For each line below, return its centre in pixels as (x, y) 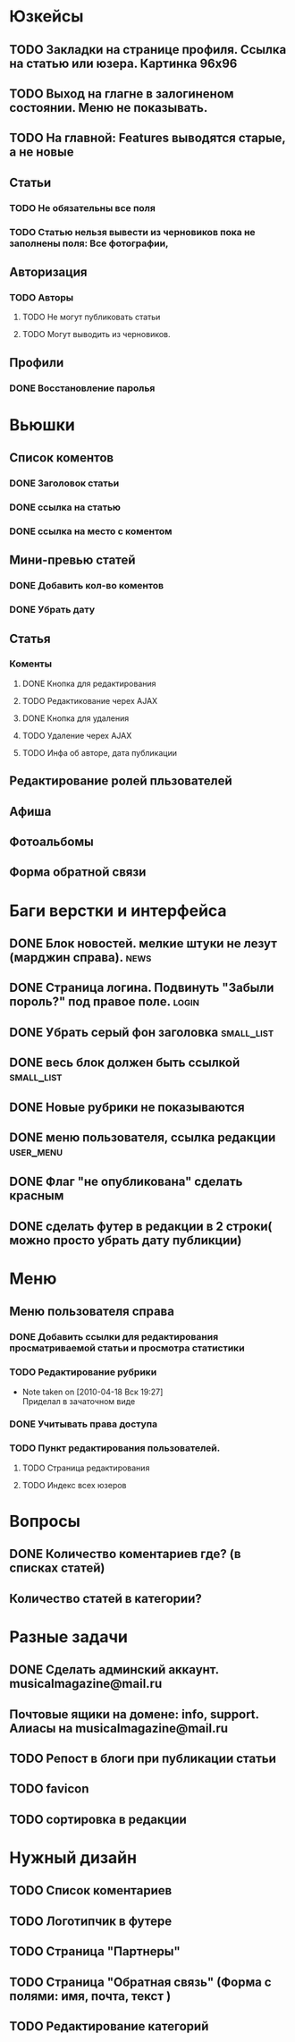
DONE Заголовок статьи (64, 483)
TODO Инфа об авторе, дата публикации (99, 752)
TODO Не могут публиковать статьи (91, 317)
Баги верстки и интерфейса (118, 911)
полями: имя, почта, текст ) (90, 1996)
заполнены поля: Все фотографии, (89, 243)
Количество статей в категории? (106, 1598)
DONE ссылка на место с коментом (91, 531)
